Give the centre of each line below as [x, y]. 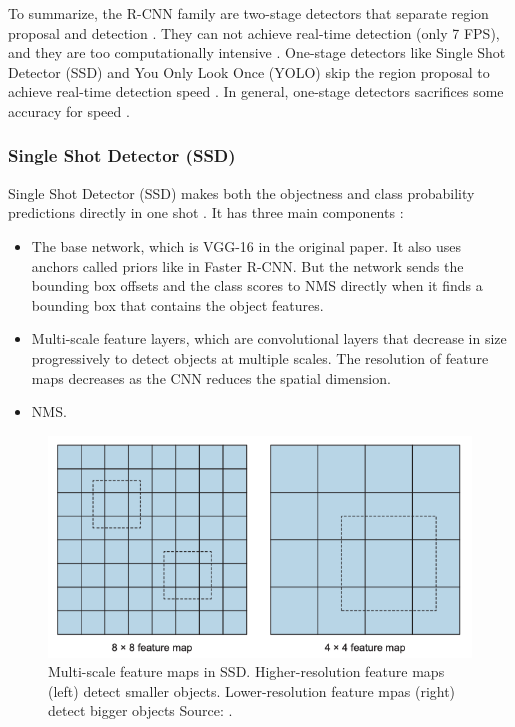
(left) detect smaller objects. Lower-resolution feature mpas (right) [252, 690]
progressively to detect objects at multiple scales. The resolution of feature [260, 357]
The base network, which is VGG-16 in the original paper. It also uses [246, 245]
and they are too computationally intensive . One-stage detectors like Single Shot [257, 52]
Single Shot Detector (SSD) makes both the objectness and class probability [241, 192]
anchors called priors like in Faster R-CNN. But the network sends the [247, 265]
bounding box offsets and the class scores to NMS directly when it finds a [257, 285]
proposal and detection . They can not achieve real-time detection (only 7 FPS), [254, 32]
